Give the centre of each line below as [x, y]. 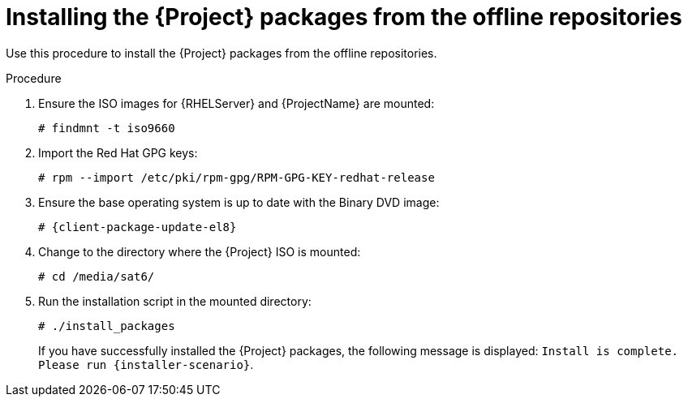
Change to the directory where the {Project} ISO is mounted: [200, 251]
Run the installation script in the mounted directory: [175, 301]
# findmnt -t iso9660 [107, 128]
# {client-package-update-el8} [138, 227]
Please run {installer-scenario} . [146, 364]
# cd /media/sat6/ [97, 276]
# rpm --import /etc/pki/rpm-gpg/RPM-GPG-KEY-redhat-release [236, 177]
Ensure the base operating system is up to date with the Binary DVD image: [239, 202]
